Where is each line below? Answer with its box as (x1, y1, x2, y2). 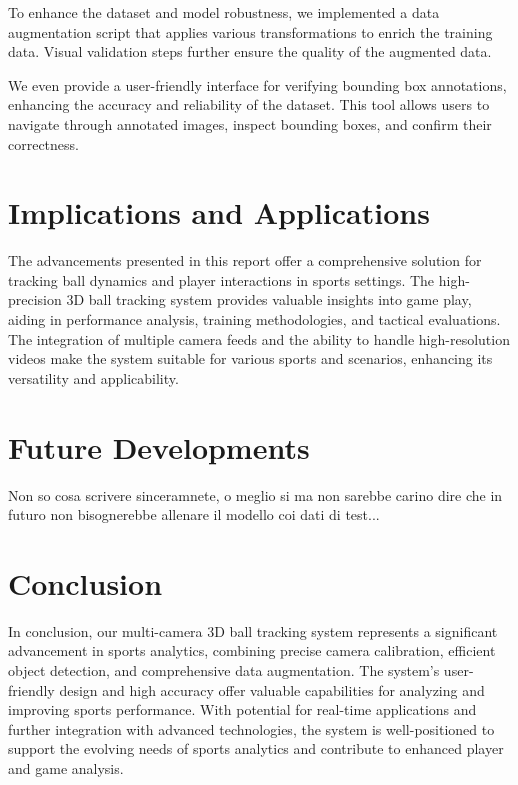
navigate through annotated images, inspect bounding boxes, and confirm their (8, 113, 492, 134)
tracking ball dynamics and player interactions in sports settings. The (8, 269, 435, 290)
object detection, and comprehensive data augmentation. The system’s (8, 660, 440, 681)
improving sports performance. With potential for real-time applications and (8, 699, 477, 720)
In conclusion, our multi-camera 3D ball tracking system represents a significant (8, 620, 498, 641)
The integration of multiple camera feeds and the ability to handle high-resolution (8, 328, 510, 349)
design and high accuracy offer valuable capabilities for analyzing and (59, 679, 485, 700)
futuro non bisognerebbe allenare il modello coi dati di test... (8, 504, 380, 525)
